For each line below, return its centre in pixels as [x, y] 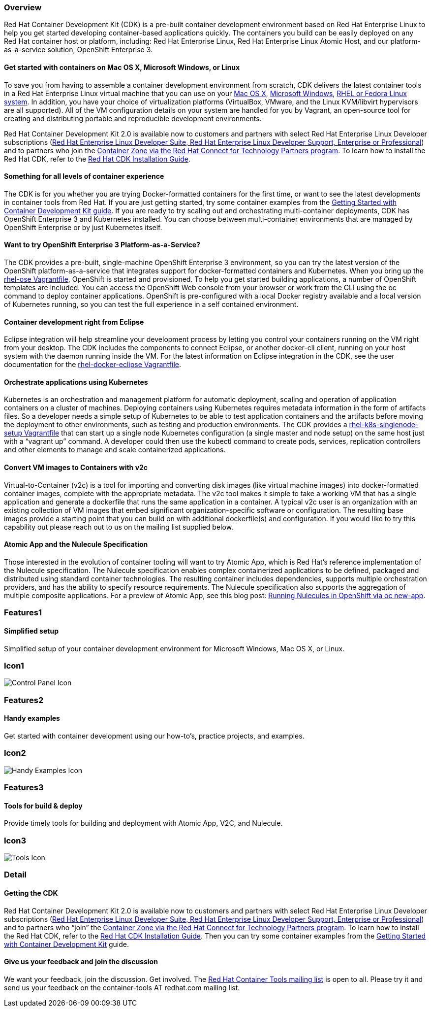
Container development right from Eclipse [74, 322]
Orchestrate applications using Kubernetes [76, 382]
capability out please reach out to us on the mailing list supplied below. [119, 527]
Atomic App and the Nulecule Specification [76, 544]
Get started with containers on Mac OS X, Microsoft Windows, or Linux [122, 67]
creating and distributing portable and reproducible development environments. [133, 118]
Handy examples [32, 718]
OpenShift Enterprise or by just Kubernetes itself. [83, 227]
